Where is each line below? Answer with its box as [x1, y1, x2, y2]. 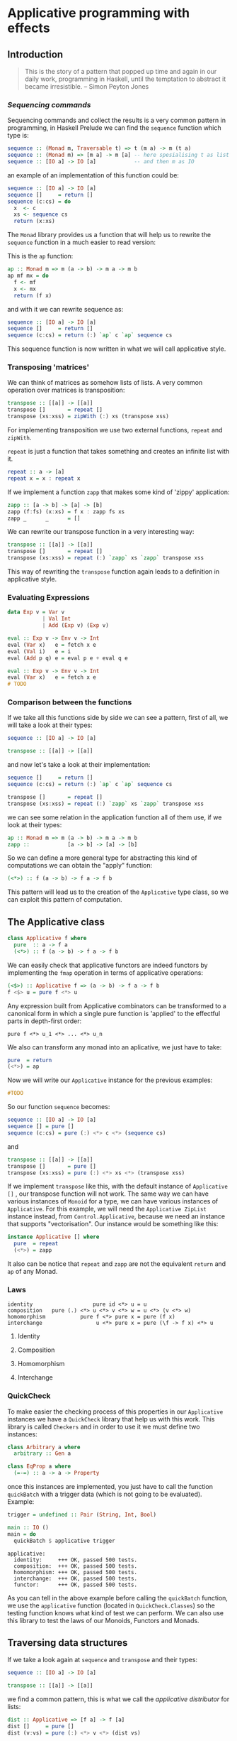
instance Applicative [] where [7, 1233, 100, 1240]
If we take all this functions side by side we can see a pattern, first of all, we [7, 714, 229, 722]
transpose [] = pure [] [7, 1162, 97, 1169]
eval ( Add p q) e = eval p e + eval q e [7, 655, 129, 662]
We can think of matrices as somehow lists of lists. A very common [7, 378, 203, 387]
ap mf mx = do [7, 272, 50, 280]
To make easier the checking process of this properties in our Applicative [7, 1407, 224, 1416]
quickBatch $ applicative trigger [13, 1537, 115, 1544]
